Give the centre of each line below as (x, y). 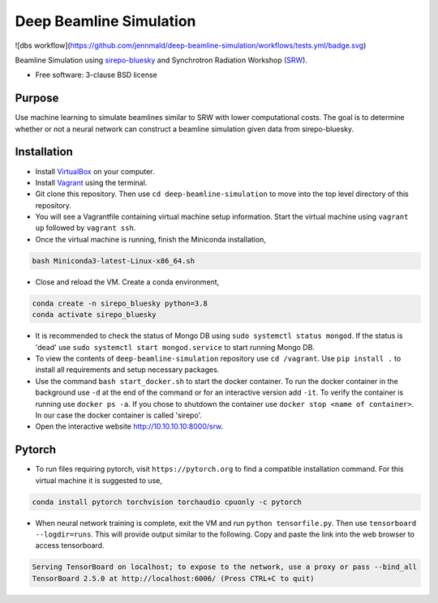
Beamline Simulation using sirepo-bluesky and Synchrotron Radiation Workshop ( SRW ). (161, 60)
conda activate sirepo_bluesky (94, 315)
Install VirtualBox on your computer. (95, 171)
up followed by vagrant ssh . (86, 228)
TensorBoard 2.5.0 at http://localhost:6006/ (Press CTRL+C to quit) (173, 578)
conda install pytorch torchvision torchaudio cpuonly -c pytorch (167, 502)
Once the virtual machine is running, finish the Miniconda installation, (151, 239)
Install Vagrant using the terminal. (91, 182)
